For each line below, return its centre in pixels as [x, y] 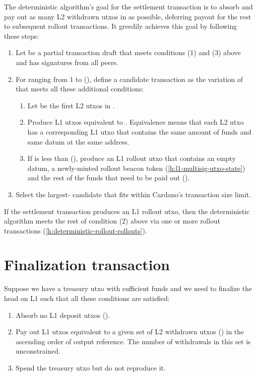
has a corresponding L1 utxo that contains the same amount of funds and [139, 131]
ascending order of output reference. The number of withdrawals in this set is [133, 341]
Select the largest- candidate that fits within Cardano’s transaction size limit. [133, 194]
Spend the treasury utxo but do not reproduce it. [91, 367]
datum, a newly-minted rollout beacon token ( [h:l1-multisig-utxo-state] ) [136, 168]
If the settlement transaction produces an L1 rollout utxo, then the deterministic [127, 211]
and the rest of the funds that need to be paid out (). [109, 178]
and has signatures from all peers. [67, 62]
